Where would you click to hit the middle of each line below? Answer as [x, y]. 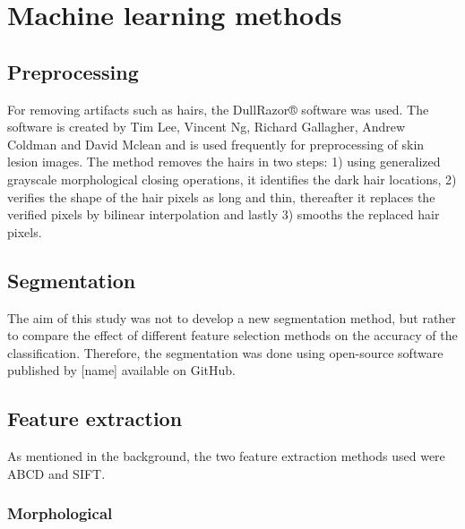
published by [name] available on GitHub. [121, 370]
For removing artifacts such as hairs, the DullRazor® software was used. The [218, 109]
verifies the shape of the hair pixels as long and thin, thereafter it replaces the [221, 196]
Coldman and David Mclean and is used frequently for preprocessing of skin [216, 144]
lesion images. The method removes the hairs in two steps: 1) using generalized [224, 162]
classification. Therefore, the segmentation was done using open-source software [225, 352]
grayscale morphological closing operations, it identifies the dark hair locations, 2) [232, 179]
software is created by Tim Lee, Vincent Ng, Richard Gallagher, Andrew [207, 127]
